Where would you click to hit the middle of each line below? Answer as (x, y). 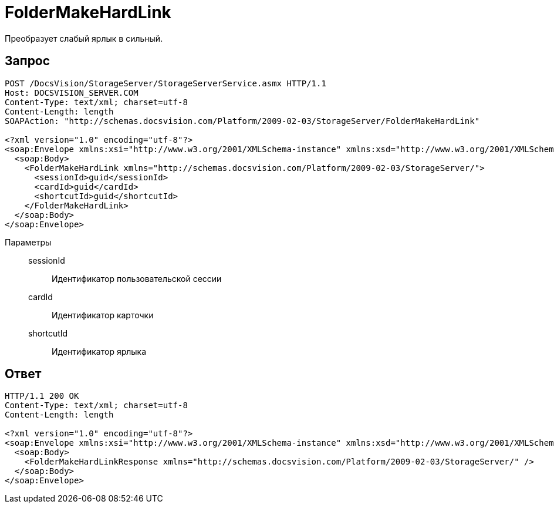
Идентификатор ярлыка (99, 351)
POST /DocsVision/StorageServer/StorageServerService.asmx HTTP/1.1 (165, 83)
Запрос (28, 61)
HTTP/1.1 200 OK (42, 396)
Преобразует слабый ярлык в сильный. (84, 38)
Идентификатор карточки (103, 315)
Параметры (28, 242)
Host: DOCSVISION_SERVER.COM (72, 92)
